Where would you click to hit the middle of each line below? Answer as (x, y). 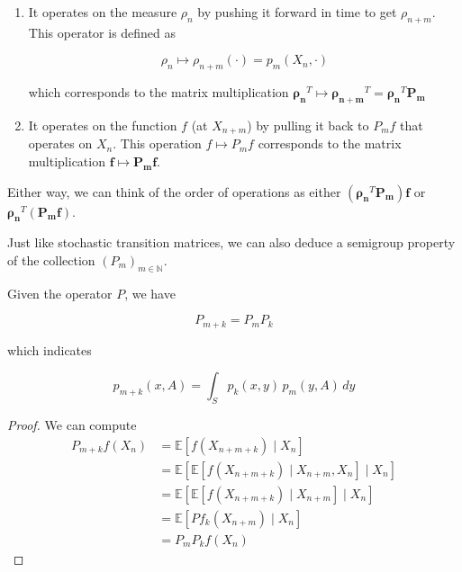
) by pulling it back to (308, 125)
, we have (150, 293)
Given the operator (60, 293)
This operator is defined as (102, 32)
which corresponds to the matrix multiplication (159, 92)
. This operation (157, 143)
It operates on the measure (103, 12)
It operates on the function (103, 125)
